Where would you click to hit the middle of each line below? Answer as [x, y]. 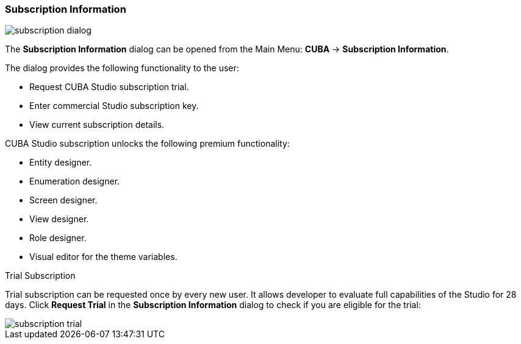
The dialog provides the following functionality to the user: [122, 68]
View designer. [59, 219]
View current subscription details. [97, 125]
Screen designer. [63, 200]
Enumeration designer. [75, 181]
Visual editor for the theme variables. [103, 257]
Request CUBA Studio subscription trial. [109, 87]
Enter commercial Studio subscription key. [114, 106]
